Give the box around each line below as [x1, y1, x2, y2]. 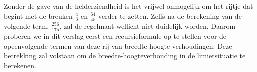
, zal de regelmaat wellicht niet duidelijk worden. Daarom [59, 20, 236, 31]
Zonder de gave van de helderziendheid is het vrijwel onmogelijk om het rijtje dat [4, 1, 253, 11]
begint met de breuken [4, 10, 73, 21]
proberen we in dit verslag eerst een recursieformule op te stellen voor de [4, 31, 227, 41]
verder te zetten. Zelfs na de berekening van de [98, 10, 242, 21]
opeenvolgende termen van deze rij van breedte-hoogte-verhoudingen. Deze [4, 40, 232, 51]
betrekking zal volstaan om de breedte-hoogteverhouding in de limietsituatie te [4, 50, 246, 61]
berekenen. [4, 60, 36, 70]
